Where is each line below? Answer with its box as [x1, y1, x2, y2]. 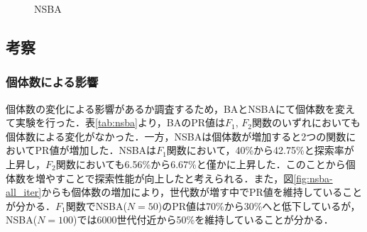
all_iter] [6, 184, 42, 199]
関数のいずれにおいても [251, 115, 361, 130]
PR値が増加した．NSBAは [35, 143, 157, 158]
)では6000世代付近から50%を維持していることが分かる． [73, 212, 334, 227]
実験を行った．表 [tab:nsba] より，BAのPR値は [15, 115, 225, 130]
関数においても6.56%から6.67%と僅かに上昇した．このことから [55, 156, 346, 171]
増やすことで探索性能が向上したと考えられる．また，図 [35, 170, 294, 185]
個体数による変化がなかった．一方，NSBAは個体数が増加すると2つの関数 [6, 128, 346, 143]
